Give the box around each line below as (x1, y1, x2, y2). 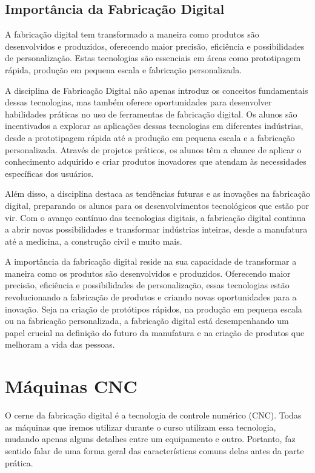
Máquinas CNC (5, 374, 138, 399)
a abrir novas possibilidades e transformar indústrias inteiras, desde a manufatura (5, 223, 308, 236)
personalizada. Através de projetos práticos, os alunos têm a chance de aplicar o (5, 143, 302, 156)
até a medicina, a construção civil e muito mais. (5, 234, 182, 247)
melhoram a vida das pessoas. (5, 338, 115, 351)
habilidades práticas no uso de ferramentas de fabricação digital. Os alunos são (5, 107, 297, 120)
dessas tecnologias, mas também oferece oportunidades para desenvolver (5, 96, 272, 108)
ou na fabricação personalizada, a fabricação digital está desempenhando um (5, 314, 289, 327)
